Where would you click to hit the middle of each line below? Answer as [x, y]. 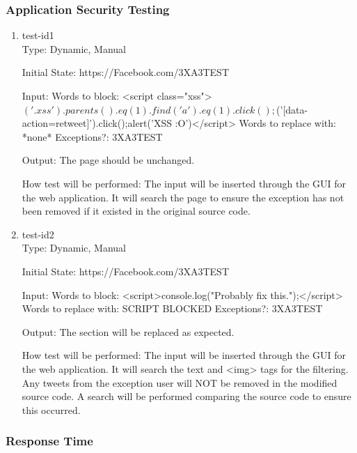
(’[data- [292, 109]
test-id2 [38, 234]
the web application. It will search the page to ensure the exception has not [183, 197]
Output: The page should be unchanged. [108, 160]
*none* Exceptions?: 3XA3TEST [92, 136]
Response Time [49, 441]
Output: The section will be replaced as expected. [128, 331]
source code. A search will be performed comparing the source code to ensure [187, 396]
